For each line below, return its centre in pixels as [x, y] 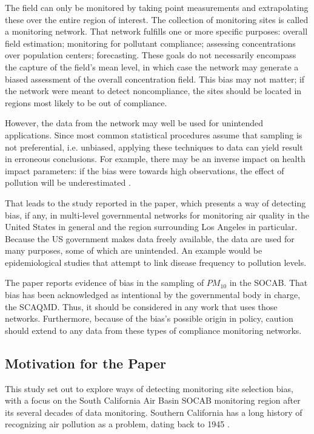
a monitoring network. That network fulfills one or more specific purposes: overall [156, 31]
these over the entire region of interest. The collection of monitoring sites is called [157, 19]
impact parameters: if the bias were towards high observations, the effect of [145, 170]
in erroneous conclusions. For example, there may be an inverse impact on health [155, 159]
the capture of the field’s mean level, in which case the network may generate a [152, 66]
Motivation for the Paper [85, 363]
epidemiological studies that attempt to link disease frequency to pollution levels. [156, 262]
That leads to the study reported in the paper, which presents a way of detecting [155, 202]
